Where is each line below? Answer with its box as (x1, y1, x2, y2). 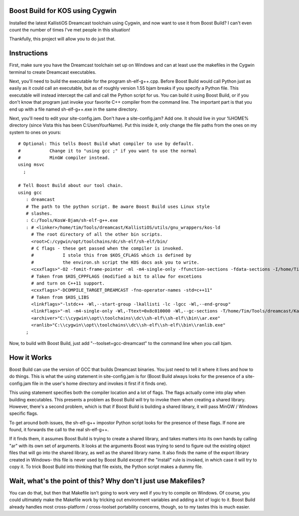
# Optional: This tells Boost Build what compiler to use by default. (18, 141, 194, 147)
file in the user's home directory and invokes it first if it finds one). (32, 380, 167, 386)
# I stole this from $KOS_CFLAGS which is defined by (31, 252, 192, 258)
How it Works (9, 353, 52, 361)
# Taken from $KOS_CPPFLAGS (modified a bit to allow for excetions (31, 273, 202, 279)
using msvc (18, 162, 45, 168)
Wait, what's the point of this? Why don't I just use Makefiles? (9, 477, 205, 485)
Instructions (9, 49, 48, 57)
